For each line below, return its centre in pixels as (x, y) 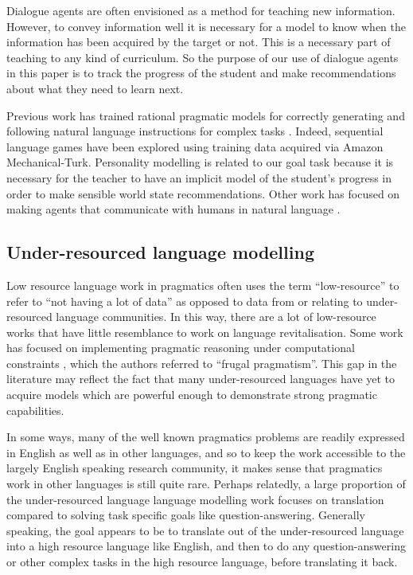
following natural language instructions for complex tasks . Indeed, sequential (195, 131)
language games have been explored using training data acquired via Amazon (195, 146)
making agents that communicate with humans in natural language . (173, 209)
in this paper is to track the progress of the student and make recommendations (201, 73)
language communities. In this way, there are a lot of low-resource (216, 317)
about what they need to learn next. (95, 88)
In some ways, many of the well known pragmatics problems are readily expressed (206, 437)
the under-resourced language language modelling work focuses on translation (195, 499)
